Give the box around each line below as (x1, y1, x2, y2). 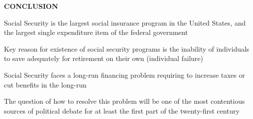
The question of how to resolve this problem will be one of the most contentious (4, 96, 245, 106)
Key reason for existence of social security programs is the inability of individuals (4, 43, 250, 54)
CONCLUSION (4, 1, 58, 11)
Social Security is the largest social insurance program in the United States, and (4, 17, 246, 28)
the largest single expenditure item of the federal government (4, 27, 188, 37)
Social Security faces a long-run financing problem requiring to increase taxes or (4, 69, 245, 80)
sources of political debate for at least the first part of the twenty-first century (4, 105, 240, 116)
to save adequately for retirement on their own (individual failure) (4, 53, 203, 63)
